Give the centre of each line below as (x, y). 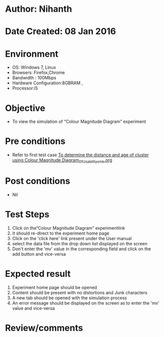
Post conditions (38, 181)
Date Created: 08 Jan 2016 (60, 32)
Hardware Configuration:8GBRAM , (47, 83)
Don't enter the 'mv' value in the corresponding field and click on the (82, 249)
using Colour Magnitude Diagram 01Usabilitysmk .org (62, 161)
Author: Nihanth (39, 9)
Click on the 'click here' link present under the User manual (72, 238)
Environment (32, 54)
